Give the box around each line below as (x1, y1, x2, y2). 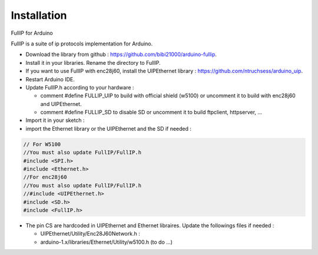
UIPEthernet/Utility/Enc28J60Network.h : (40, 230, 141, 237)
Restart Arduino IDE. (25, 75, 75, 82)
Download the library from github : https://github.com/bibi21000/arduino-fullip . (25, 51, 217, 58)
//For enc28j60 (23, 174, 67, 181)
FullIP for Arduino (11, 29, 53, 37)
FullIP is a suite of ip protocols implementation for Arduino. (11, 40, 153, 47)
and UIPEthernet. (40, 100, 82, 107)
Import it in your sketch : (25, 117, 85, 124)
